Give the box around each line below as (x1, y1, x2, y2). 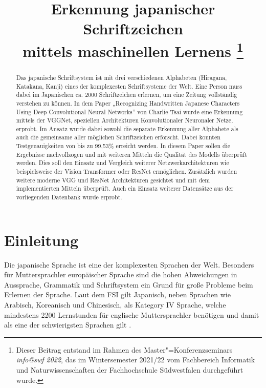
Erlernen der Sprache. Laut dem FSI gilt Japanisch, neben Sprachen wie (4, 289, 231, 300)
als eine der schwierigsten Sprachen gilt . (4, 319, 131, 330)
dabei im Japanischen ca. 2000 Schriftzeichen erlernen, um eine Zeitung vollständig (16, 90, 237, 99)
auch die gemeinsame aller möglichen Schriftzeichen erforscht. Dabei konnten (16, 133, 220, 141)
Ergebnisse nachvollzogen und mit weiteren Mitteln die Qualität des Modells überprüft (16, 150, 247, 158)
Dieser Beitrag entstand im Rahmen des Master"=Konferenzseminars (16, 344, 233, 355)
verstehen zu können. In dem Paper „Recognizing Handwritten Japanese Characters (16, 98, 240, 107)
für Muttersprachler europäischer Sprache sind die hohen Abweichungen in (4, 269, 237, 280)
